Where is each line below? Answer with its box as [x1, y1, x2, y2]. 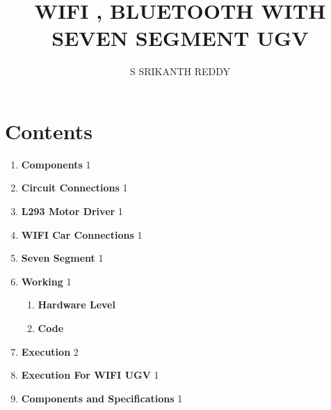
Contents [5, 116, 92, 145]
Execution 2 [21, 344, 79, 358]
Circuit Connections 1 [21, 180, 128, 195]
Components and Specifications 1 [21, 391, 183, 405]
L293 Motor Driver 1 [21, 204, 123, 219]
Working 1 [21, 274, 72, 288]
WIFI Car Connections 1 [21, 227, 143, 242]
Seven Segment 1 [21, 251, 104, 265]
